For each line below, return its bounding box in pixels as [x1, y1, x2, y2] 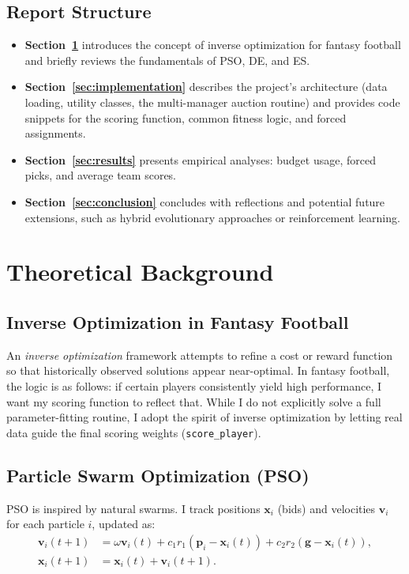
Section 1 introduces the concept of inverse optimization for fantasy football [24, 36, 401, 53]
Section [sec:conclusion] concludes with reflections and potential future [24, 193, 385, 210]
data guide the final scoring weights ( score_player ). [6, 424, 261, 440]
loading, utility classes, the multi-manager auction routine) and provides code [24, 93, 400, 110]
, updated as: [92, 515, 156, 532]
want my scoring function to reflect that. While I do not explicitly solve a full [6, 393, 381, 410]
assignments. [24, 125, 86, 142]
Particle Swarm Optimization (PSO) [6, 463, 310, 487]
